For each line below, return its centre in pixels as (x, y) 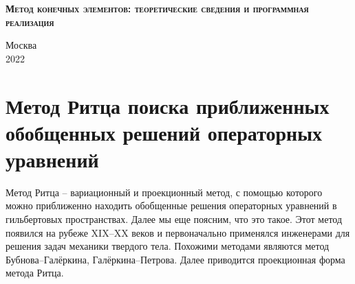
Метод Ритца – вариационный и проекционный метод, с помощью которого (164, 192)
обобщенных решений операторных (164, 132)
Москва (21, 45)
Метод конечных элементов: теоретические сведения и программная (157, 8)
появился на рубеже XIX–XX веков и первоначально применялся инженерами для (178, 232)
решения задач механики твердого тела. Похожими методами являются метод (168, 246)
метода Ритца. (35, 273)
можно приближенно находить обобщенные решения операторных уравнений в (171, 205)
